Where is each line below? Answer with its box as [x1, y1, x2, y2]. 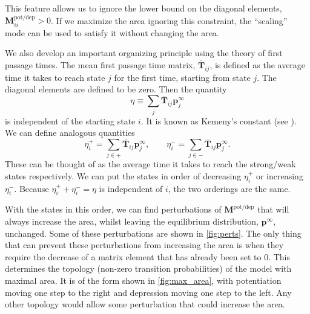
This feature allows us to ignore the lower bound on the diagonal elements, [5, 2, 282, 14]
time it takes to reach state [5, 71, 105, 83]
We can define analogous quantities [5, 126, 135, 139]
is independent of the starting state [5, 114, 136, 127]
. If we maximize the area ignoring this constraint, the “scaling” [51, 14, 288, 27]
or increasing [256, 169, 303, 182]
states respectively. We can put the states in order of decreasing [5, 169, 242, 182]
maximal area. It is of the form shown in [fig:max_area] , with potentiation [5, 274, 282, 287]
